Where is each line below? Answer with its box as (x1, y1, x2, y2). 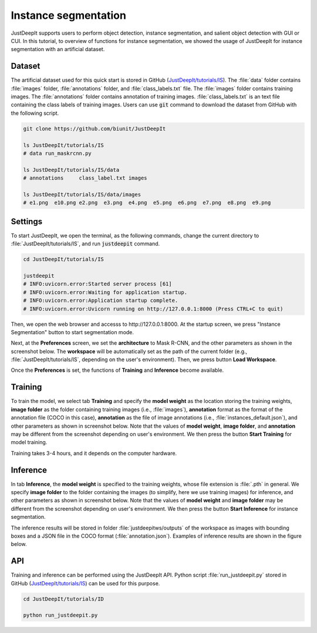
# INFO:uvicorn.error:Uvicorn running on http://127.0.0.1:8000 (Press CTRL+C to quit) (23, 305, 284, 312)
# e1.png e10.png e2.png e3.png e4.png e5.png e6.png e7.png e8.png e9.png (23, 199, 271, 206)
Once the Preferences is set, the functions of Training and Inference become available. (11, 367, 224, 374)
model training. (11, 439, 48, 446)
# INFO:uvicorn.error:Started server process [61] (23, 281, 173, 288)
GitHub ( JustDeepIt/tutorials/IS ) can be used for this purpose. (11, 579, 160, 587)
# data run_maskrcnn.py (23, 150, 92, 156)
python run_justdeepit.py (23, 612, 98, 619)
